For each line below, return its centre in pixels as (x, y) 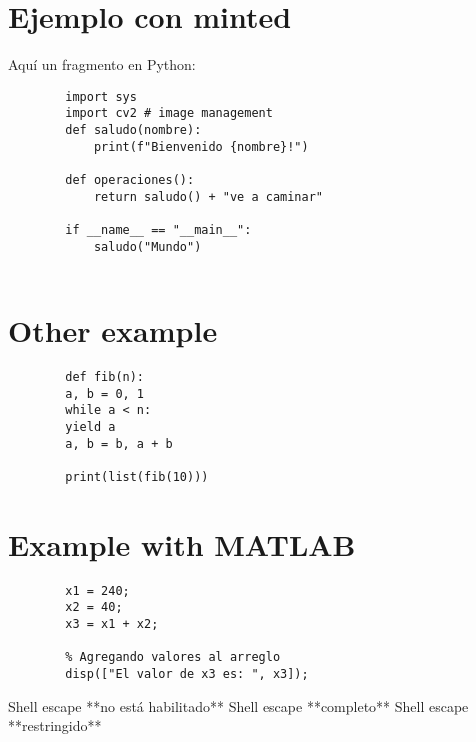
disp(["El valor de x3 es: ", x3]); (187, 674)
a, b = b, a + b (119, 443)
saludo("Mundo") (147, 246)
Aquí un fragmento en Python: (102, 64)
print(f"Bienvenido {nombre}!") (201, 146)
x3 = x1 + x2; (112, 624)
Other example (113, 330)
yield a (90, 427)
